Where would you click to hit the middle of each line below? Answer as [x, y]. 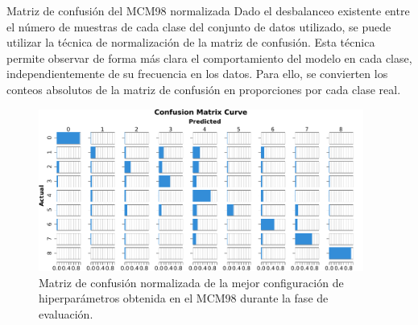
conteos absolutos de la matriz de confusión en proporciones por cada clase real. [204, 89]
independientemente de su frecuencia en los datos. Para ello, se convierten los [197, 74]
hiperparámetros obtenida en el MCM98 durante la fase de [184, 298]
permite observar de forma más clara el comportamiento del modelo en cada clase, [209, 58]
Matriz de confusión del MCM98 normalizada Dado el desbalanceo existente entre [208, 10]
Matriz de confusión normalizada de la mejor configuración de [191, 282]
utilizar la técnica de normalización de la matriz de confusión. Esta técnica [191, 42]
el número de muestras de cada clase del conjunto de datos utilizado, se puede [199, 26]
